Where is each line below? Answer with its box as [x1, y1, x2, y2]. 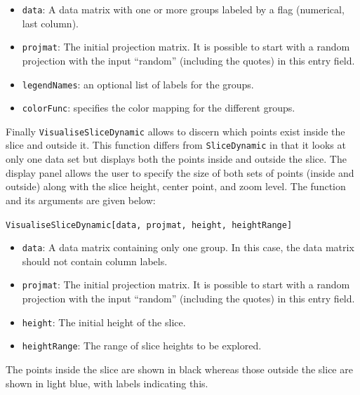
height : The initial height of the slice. [22, 314, 186, 329]
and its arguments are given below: [6, 192, 156, 207]
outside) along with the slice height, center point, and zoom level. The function [6, 179, 346, 194]
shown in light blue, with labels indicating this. [6, 375, 208, 390]
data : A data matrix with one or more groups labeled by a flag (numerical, [22, 2, 345, 16]
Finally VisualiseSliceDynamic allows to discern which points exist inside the [6, 123, 345, 138]
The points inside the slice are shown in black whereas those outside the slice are [6, 361, 353, 376]
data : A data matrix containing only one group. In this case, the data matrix [22, 240, 354, 255]
